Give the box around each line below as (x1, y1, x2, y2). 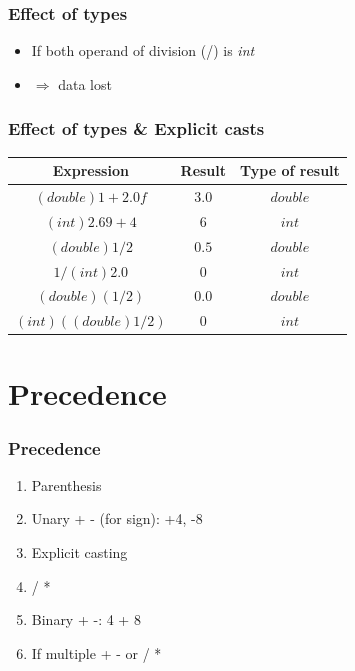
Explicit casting (31, 542, 128, 563)
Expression (52, 160, 129, 181)
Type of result (240, 160, 340, 181)
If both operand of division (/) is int (31, 40, 255, 61)
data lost (58, 73, 112, 94)
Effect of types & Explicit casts (8, 116, 265, 141)
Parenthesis (31, 474, 102, 495)
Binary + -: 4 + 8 (31, 609, 141, 630)
